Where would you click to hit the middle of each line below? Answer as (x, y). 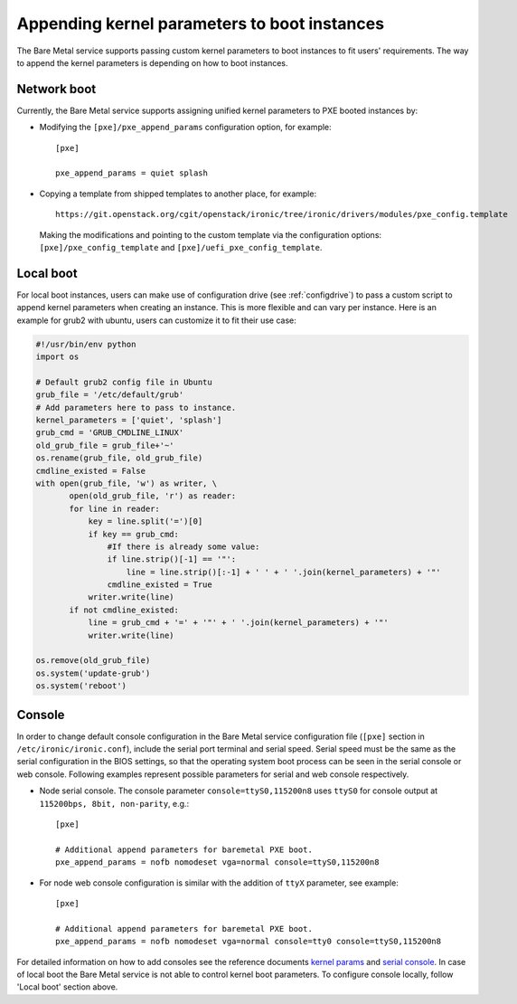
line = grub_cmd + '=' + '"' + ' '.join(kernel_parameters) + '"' (238, 623)
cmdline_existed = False (91, 471)
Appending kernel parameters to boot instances (200, 24)
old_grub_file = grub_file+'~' (105, 445)
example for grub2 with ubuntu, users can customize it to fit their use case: (157, 320)
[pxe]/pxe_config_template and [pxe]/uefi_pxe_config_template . (181, 247)
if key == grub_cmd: (134, 534)
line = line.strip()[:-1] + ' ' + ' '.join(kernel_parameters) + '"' (284, 572)
